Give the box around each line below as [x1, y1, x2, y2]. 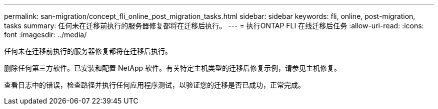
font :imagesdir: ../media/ [4, 30, 87, 39]
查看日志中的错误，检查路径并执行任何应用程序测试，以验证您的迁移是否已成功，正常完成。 [4, 81, 305, 89]
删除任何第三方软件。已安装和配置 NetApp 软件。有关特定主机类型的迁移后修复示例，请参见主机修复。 [4, 64, 341, 72]
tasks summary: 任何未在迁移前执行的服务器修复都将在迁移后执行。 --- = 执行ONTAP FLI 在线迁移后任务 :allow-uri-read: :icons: [4, 21, 424, 30]
